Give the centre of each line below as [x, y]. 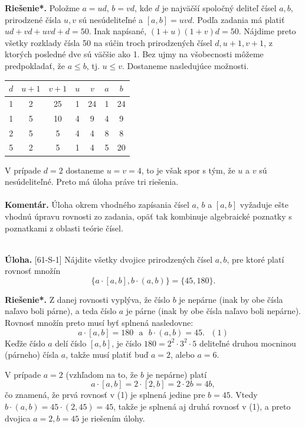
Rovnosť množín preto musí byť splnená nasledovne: [99, 323]
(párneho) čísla [32, 355]
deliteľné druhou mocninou [247, 343]
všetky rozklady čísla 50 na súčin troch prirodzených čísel [109, 42]
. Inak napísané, [118, 31]
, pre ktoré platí [255, 259]
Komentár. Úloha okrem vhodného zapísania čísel [97, 205]
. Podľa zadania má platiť [238, 19]
